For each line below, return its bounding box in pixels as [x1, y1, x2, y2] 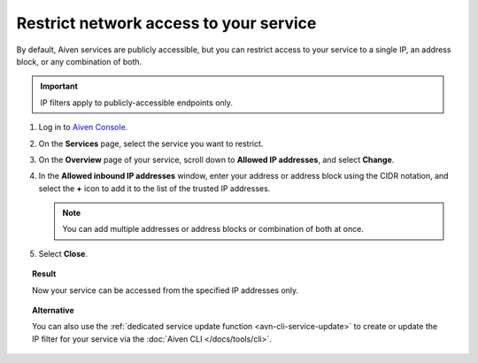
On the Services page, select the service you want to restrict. [38, 138, 264, 149]
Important [40, 81, 79, 92]
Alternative [32, 305, 74, 316]
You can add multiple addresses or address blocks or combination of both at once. [62, 224, 365, 235]
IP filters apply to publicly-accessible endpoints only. [40, 97, 234, 108]
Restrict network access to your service [16, 13, 317, 33]
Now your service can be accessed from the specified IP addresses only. [32, 284, 299, 296]
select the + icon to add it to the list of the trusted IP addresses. [38, 182, 271, 194]
